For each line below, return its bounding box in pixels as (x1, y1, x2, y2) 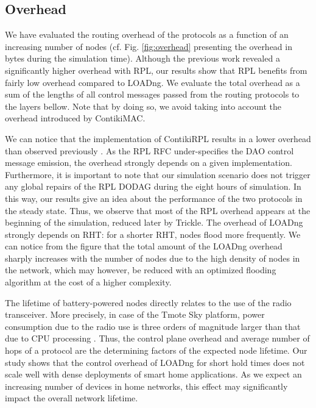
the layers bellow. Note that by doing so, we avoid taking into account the (5, 99, 282, 112)
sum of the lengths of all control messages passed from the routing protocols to (5, 88, 300, 101)
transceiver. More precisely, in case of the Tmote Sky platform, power (5, 308, 265, 321)
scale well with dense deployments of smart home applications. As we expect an (5, 368, 302, 381)
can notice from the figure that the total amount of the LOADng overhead (5, 240, 283, 252)
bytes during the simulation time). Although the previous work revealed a (5, 52, 280, 65)
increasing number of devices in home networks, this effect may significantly (5, 379, 288, 392)
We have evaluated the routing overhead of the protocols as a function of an (5, 28, 289, 41)
